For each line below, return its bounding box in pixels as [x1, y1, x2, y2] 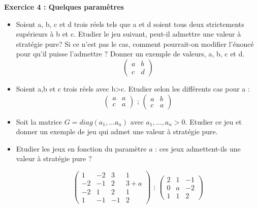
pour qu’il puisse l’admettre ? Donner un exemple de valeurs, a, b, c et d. [16, 48, 245, 59]
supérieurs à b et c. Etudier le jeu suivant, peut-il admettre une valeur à [16, 28, 241, 39]
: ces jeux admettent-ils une [155, 143, 241, 154]
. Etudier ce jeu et [185, 116, 242, 127]
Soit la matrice [16, 116, 62, 127]
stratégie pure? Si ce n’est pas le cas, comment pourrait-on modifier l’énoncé [16, 38, 254, 49]
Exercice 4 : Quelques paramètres [4, 2, 124, 12]
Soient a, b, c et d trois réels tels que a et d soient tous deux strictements [16, 18, 244, 29]
